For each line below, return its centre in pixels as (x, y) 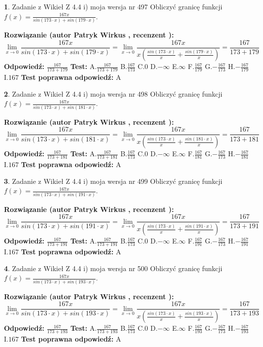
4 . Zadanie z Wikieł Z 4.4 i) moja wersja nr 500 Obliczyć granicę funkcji (113, 268)
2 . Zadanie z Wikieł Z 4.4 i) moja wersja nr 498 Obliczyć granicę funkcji (113, 93)
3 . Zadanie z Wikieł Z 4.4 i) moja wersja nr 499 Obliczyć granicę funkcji (113, 181)
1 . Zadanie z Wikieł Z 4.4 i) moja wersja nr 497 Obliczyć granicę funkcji (113, 6)
